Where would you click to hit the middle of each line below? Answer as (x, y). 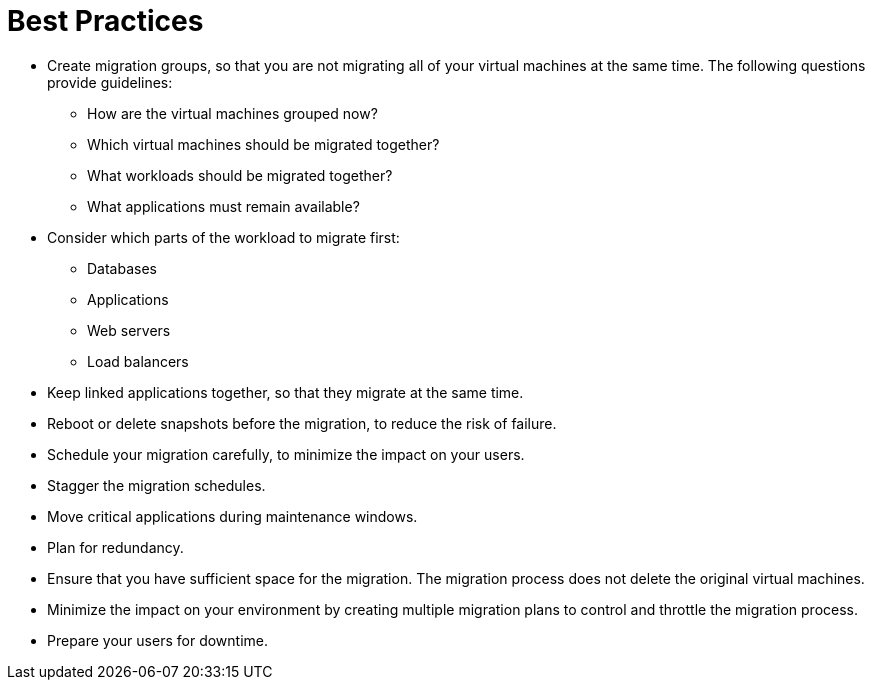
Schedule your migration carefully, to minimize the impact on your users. (286, 454)
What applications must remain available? (223, 206)
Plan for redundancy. (115, 547)
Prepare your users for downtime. (157, 640)
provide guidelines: (110, 82)
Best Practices (105, 21)
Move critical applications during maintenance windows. (232, 516)
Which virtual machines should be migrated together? (263, 144)
